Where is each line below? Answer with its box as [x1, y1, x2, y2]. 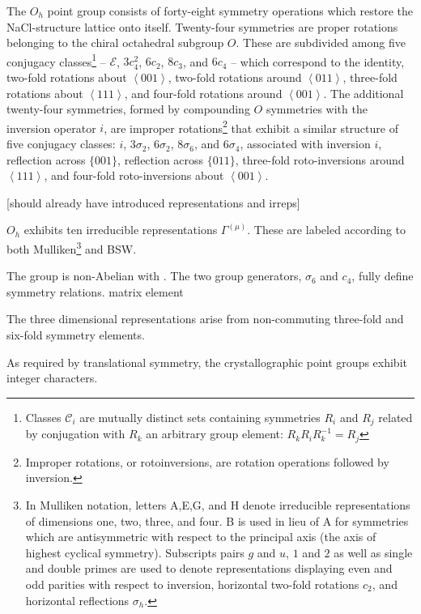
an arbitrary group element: [146, 425, 283, 442]
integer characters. [6, 369, 98, 386]
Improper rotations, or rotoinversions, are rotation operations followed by [25, 453, 389, 470]
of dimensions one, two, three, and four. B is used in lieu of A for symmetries [25, 512, 409, 529]
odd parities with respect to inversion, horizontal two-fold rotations [25, 575, 359, 592]
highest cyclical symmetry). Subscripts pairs [25, 544, 245, 561]
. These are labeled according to [247, 221, 406, 238]
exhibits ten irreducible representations [23, 221, 218, 238]
